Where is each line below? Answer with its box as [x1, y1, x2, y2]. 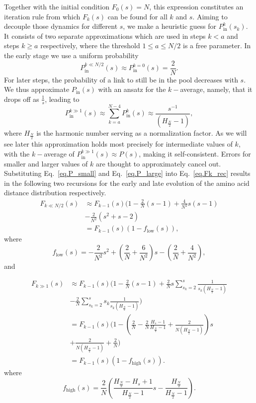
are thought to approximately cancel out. [95, 158, 221, 168]
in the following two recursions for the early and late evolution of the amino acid [4, 177, 250, 188]
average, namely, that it [180, 84, 253, 94]
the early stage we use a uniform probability [4, 50, 139, 60]
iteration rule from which [4, 11, 81, 21]
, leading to [45, 93, 80, 104]
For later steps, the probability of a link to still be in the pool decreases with [4, 74, 238, 84]
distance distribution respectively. [4, 187, 106, 198]
